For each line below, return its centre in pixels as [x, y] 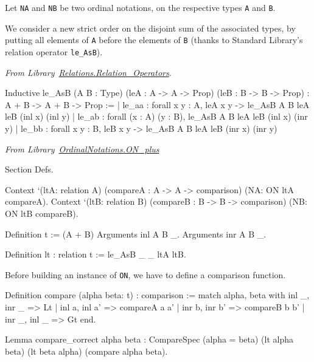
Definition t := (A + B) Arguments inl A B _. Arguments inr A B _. [136, 234]
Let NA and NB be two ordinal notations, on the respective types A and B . [140, 7]
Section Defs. [29, 169]
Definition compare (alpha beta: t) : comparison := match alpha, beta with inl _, [157, 295]
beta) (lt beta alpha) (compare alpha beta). [86, 351]
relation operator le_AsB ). [54, 51]
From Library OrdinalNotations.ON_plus [82, 149]
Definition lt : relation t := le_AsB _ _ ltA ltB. [96, 254]
